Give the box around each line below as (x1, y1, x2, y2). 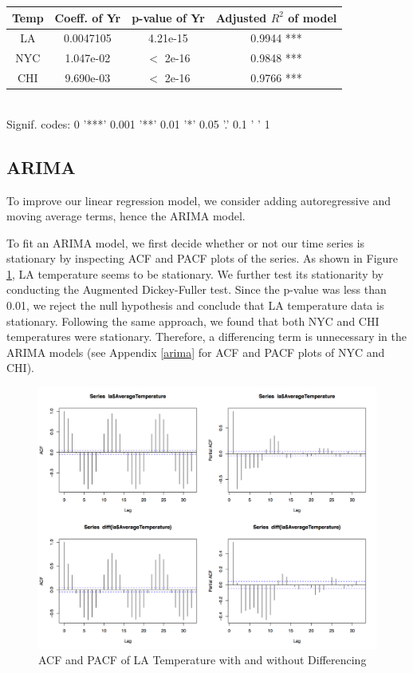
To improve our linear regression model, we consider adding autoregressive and (6, 192, 391, 208)
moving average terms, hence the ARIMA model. (6, 208, 246, 224)
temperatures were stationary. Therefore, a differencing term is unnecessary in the (6, 328, 407, 345)
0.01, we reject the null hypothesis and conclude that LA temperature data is (6, 297, 384, 314)
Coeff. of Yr (54, 9, 121, 26)
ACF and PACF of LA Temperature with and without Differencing (38, 651, 367, 668)
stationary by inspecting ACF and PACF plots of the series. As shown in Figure (6, 250, 399, 267)
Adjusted (215, 9, 267, 26)
